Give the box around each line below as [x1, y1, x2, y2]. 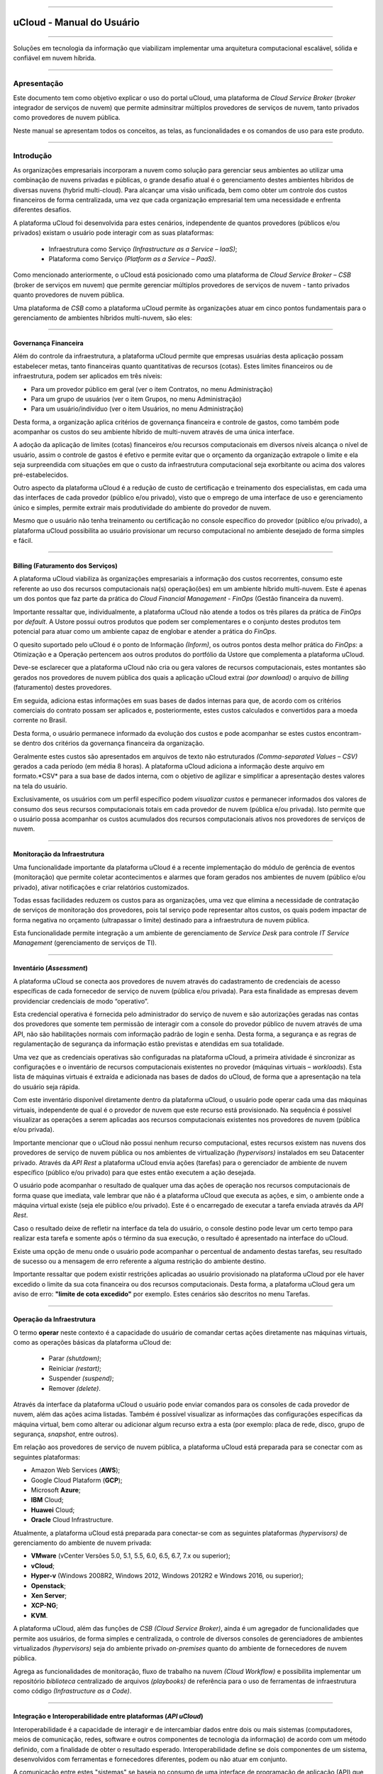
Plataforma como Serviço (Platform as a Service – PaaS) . [48, 254, 216, 263]
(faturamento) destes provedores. [13, 683, 112, 692]
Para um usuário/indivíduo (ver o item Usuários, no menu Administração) [30, 404, 244, 413]
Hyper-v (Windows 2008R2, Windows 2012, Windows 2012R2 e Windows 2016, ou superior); [30, 1572, 304, 1580]
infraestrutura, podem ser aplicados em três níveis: [13, 372, 162, 380]
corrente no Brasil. [13, 716, 67, 725]
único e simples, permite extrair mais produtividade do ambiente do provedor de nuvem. [13, 503, 272, 512]
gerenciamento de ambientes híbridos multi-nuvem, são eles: [13, 313, 193, 322]
